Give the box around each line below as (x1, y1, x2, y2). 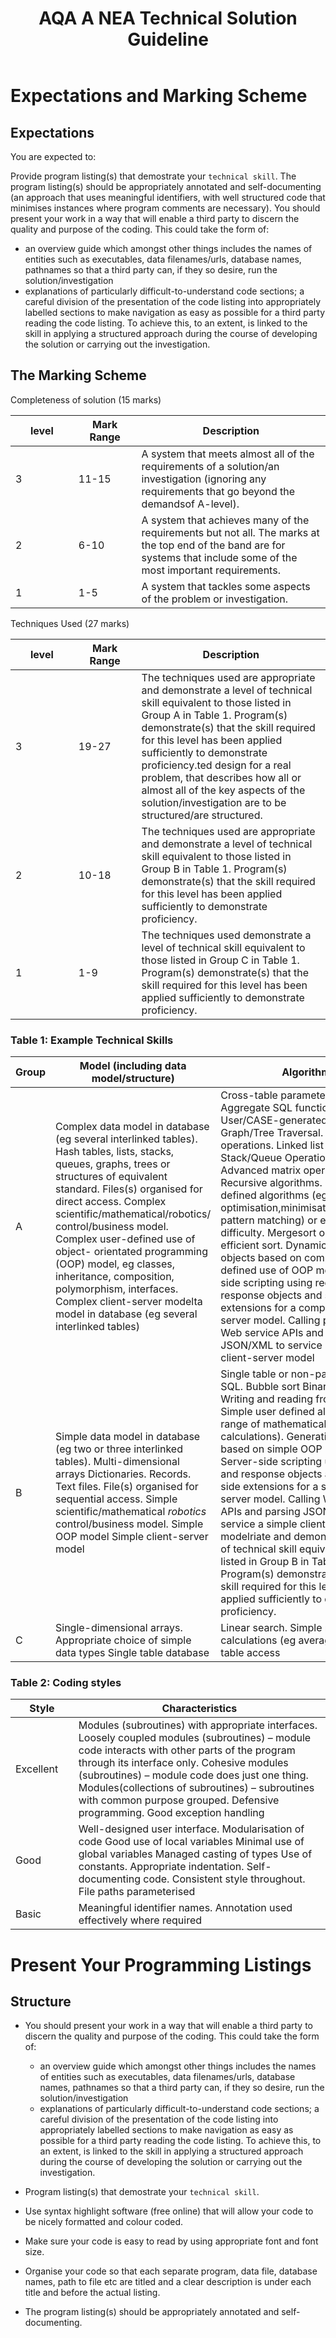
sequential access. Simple (55, 1492, 178, 1506)
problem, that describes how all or (141, 770, 302, 784)
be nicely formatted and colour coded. (24, 2216, 184, 2228)
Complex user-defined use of (55, 1232, 196, 1246)
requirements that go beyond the (141, 484, 296, 498)
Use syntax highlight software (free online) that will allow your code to (24, 2205, 314, 2217)
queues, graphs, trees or (55, 1157, 171, 1171)
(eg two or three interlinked (55, 1442, 183, 1456)
